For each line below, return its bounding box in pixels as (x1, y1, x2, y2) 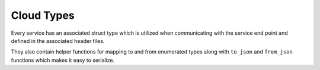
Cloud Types (11, 9, 75, 22)
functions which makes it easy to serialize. (11, 56, 115, 64)
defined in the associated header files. (11, 37, 105, 44)
